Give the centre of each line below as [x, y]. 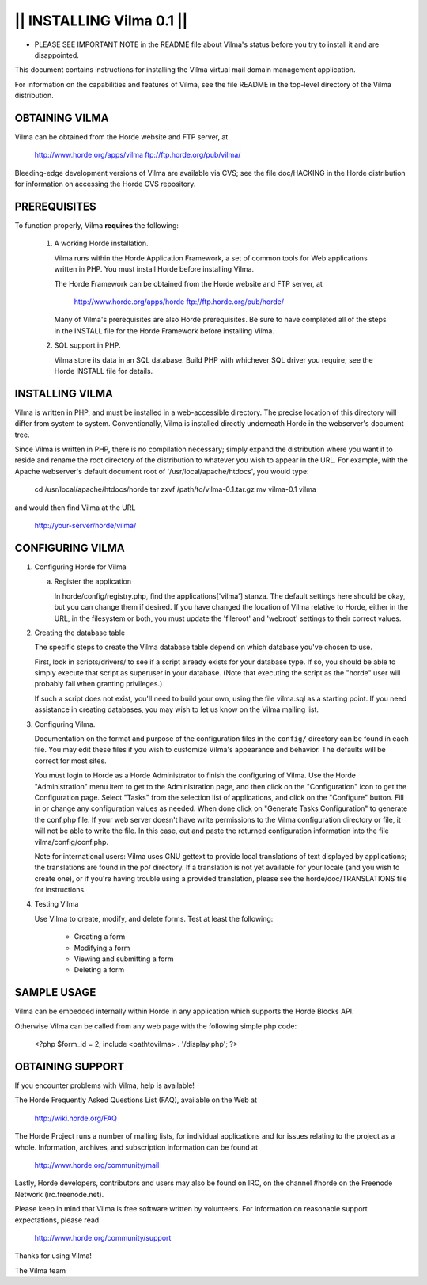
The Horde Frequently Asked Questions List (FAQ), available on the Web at [136, 1100]
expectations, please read [57, 1220]
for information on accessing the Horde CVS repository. [105, 184]
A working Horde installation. [101, 243]
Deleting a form [99, 970]
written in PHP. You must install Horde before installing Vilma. [154, 269]
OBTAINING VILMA [62, 118]
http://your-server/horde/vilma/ [85, 526]
